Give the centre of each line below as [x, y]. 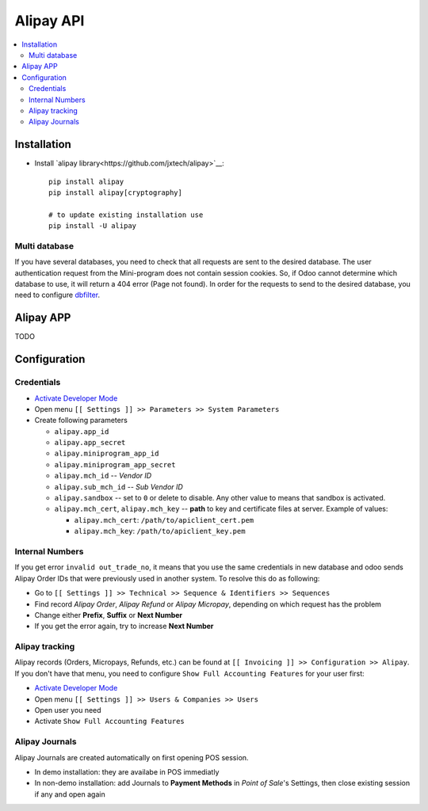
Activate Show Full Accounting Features [110, 722]
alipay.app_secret [90, 443]
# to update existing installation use [126, 215]
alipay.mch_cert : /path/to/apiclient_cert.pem [164, 520]
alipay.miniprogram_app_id [107, 454]
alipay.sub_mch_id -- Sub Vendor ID [119, 486]
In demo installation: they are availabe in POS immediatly [127, 771]
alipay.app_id [82, 431]
